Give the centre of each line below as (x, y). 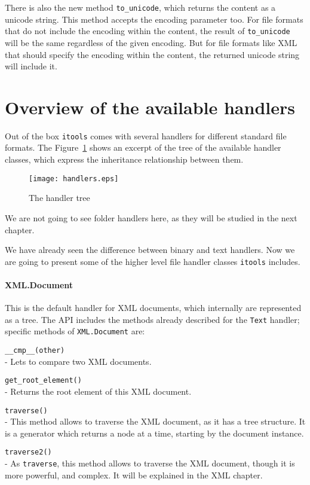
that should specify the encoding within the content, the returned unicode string (152, 54)
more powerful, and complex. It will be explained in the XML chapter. (134, 475)
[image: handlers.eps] (74, 179)
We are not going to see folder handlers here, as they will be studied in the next (151, 217)
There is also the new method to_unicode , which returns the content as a (140, 7)
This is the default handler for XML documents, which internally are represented (153, 308)
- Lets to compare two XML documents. (78, 361)
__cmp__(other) (35, 351)
